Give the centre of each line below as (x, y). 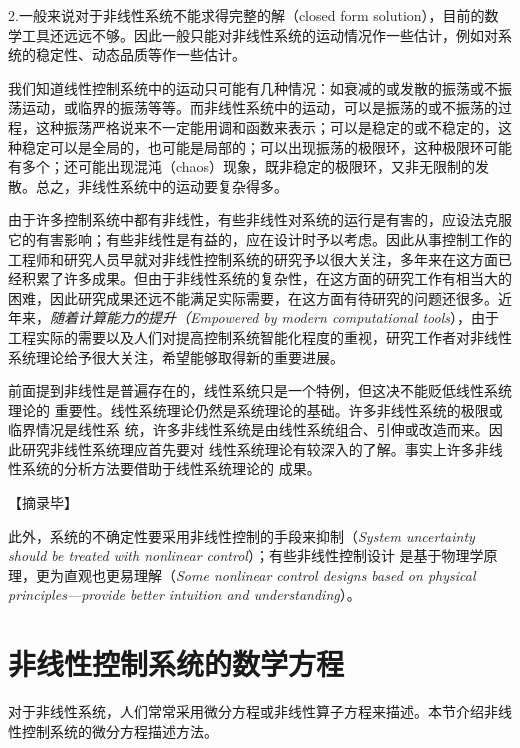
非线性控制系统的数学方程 (176, 663)
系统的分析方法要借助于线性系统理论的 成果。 (171, 468)
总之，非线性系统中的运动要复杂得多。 (161, 185)
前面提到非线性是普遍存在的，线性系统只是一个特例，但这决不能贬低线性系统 (260, 390)
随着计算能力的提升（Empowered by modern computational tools (250, 317)
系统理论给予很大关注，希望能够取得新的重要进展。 (176, 356)
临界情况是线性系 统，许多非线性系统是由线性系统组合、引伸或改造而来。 (248, 429)
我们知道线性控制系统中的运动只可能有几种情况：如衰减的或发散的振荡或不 (253, 87)
